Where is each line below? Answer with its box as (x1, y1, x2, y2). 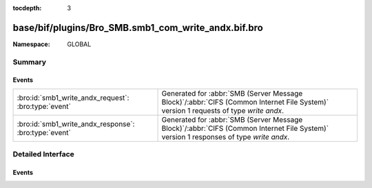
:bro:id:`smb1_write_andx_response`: (17, 119, 135, 129)
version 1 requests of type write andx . (161, 105, 285, 115)
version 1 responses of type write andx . (161, 132, 290, 141)
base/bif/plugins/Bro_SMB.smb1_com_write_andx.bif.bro (12, 21, 263, 34)
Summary (12, 57, 47, 67)
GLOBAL (67, 40, 92, 48)
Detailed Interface (12, 149, 75, 159)
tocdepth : (12, 4, 42, 12)
